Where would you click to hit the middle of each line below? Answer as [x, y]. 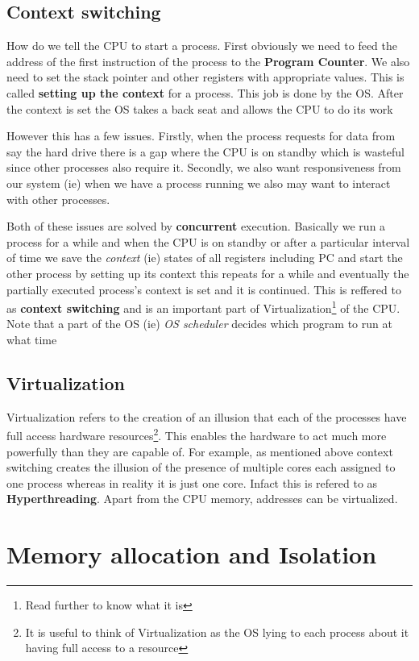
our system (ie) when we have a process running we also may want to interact [199, 183]
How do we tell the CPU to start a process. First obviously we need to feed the [202, 46]
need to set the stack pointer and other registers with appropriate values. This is [205, 77]
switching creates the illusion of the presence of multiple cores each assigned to [201, 467]
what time [32, 339]
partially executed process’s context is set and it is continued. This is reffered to [204, 289]
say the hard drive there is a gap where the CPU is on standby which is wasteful [205, 151]
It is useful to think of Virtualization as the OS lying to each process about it [217, 632]
